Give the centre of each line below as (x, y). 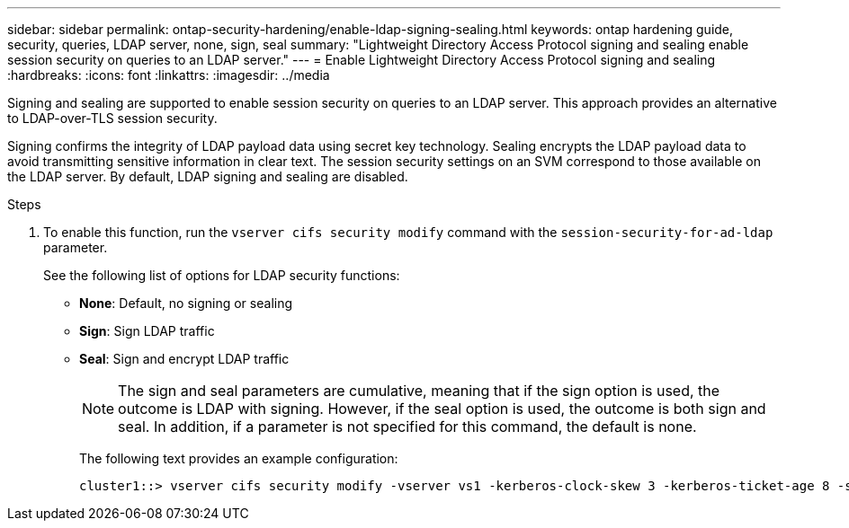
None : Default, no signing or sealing (186, 303)
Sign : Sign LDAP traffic (147, 331)
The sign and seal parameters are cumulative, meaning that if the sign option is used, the (419, 391)
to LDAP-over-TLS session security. (112, 118)
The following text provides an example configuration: (239, 458)
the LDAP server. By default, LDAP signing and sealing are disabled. (208, 176)
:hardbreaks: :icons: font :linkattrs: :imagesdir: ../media (169, 75)
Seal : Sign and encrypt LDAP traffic (184, 359)
